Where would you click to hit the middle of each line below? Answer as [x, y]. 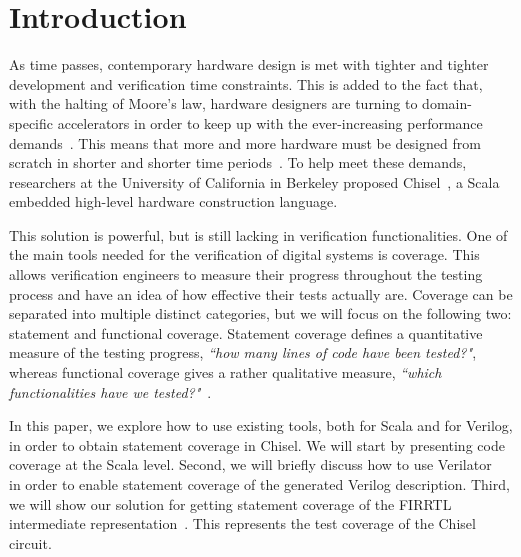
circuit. [30, 542]
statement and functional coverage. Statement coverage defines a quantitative [246, 332]
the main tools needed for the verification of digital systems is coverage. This [244, 254]
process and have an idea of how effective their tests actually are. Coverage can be [261, 293]
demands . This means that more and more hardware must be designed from [245, 142]
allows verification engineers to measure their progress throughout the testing [246, 274]
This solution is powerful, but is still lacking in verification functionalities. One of [258, 234]
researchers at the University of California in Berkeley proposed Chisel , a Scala [254, 181]
